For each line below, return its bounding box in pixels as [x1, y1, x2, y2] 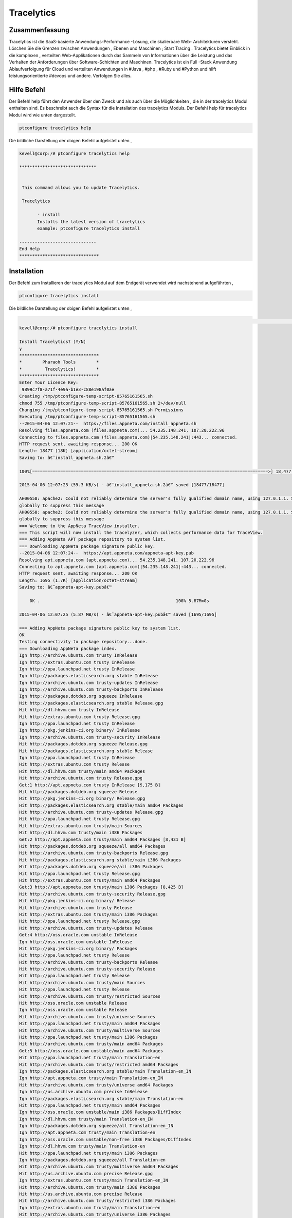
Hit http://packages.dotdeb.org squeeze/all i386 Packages [19, 864, 163, 870]
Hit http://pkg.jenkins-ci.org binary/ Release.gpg [19, 796, 146, 801]
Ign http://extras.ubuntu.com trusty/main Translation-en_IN [19, 1178, 168, 1183]
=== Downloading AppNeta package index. [19, 646, 117, 651]
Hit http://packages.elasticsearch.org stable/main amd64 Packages [19, 802, 184, 808]
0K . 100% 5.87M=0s [29, 598, 209, 604]
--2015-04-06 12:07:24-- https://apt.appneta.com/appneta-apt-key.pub [19, 551, 194, 556]
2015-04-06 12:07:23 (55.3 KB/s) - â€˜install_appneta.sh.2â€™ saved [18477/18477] [19, 482, 225, 488]
